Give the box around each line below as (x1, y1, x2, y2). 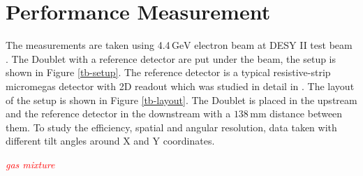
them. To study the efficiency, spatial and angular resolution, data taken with (6, 119, 337, 134)
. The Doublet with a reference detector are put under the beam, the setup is (6, 51, 336, 66)
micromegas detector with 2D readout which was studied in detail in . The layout (6, 78, 355, 93)
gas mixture (6, 156, 55, 171)
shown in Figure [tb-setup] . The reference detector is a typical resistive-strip (6, 65, 331, 80)
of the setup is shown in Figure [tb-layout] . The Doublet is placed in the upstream (6, 92, 357, 107)
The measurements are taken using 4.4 (6, 38, 170, 52)
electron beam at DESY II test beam (194, 38, 353, 52)
